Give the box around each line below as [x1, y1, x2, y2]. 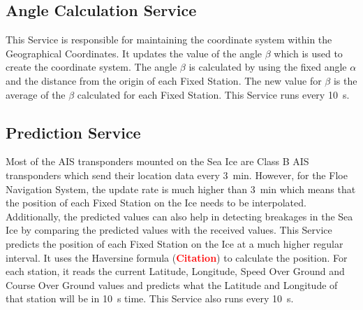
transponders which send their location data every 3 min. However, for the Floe [6, 167, 348, 182]
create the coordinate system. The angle [6, 59, 177, 74]
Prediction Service [6, 121, 141, 143]
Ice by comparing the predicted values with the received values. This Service [6, 223, 332, 237]
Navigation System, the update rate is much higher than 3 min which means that [6, 181, 356, 196]
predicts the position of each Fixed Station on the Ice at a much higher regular [6, 236, 343, 251]
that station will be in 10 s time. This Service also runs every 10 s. [6, 291, 294, 306]
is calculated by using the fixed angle [188, 59, 347, 74]
